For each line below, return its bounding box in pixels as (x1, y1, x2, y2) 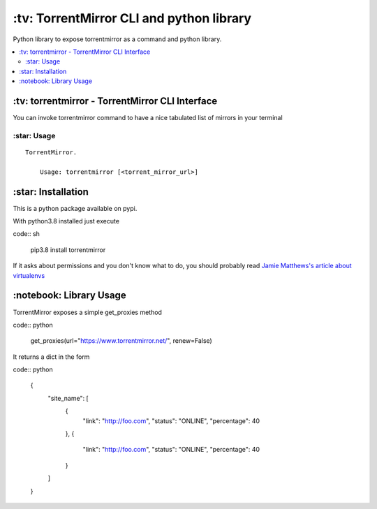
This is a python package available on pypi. (13, 204, 138, 212)
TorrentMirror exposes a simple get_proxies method (13, 308, 162, 316)
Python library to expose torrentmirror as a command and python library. (13, 35, 222, 43)
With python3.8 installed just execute (13, 217, 120, 226)
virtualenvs (13, 271, 45, 279)
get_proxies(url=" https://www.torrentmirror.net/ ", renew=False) (30, 337, 212, 345)
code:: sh (13, 230, 40, 238)
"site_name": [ (47, 394, 89, 402)
